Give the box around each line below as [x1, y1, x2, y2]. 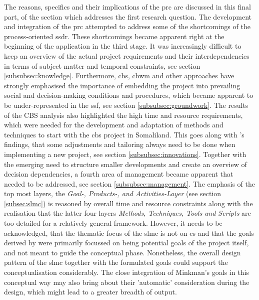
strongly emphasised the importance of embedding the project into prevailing [4, 80, 240, 90]
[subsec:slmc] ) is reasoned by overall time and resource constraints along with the [4, 198, 253, 208]
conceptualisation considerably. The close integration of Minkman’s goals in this [4, 267, 249, 277]
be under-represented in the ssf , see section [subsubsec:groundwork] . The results [4, 99, 248, 110]
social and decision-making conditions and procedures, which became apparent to [4, 90, 253, 100]
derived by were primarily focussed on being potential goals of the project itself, [4, 237, 249, 248]
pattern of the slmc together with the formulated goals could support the [4, 257, 228, 267]
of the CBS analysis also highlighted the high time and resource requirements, [4, 109, 243, 120]
